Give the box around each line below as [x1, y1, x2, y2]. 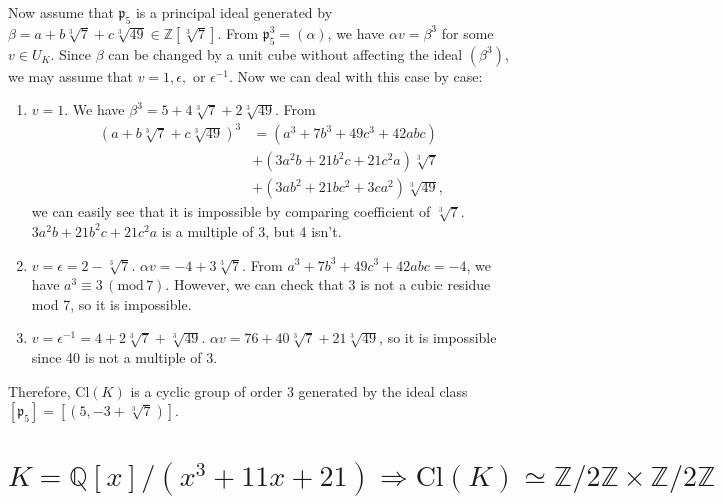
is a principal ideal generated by [135, 2, 333, 22]
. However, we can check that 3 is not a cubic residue [165, 274, 491, 295]
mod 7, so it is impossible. [31, 293, 192, 314]
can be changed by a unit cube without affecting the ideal [108, 43, 463, 64]
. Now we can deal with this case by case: [229, 65, 483, 86]
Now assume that [8, 2, 114, 22]
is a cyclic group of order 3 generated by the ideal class [130, 380, 468, 401]
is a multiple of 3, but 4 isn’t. [161, 220, 342, 241]
